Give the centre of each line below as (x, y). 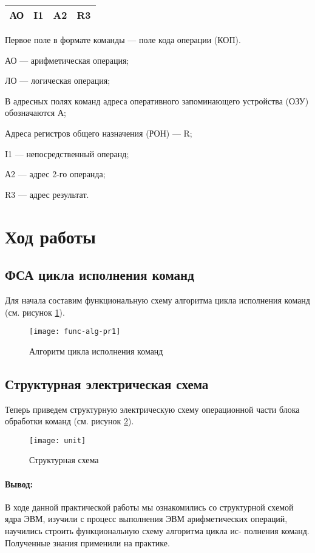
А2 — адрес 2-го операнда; (55, 174)
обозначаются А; (36, 113)
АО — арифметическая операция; (67, 60)
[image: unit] (58, 440)
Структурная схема (64, 460)
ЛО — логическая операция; (58, 80)
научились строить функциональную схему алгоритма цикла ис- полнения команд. (157, 530)
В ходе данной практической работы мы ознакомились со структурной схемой (149, 507)
